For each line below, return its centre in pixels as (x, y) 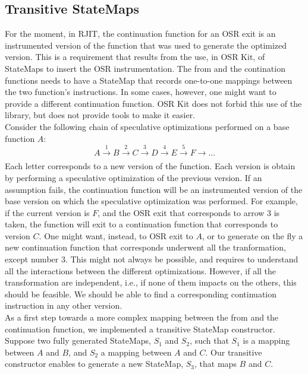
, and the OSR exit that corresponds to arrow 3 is (189, 212)
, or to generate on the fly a (253, 235)
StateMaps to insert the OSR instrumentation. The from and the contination (145, 68)
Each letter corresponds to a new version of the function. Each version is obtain (150, 166)
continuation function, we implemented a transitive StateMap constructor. (140, 329)
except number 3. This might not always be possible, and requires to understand (152, 259)
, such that (209, 340)
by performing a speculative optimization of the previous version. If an (133, 177)
